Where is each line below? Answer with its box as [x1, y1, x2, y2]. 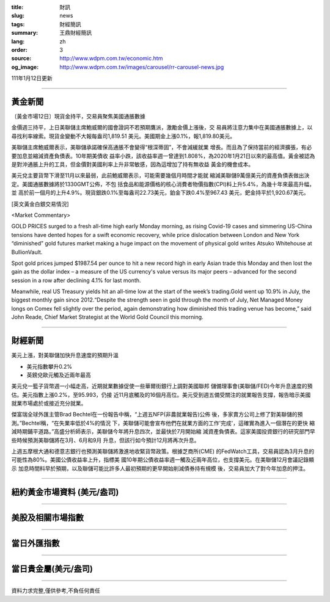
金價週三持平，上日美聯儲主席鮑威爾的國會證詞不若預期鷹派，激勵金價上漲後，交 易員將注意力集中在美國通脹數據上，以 [11, 124, 313, 131]
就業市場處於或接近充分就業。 [11, 400, 87, 407]
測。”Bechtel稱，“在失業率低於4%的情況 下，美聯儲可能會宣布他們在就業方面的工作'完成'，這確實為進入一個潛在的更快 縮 [11, 419, 315, 427]
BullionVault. [11, 248, 43, 256]
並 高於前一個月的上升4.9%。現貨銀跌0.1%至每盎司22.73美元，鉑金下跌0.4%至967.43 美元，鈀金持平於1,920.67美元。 [11, 189, 309, 197]
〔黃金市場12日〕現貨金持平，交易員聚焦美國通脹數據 [11, 113, 146, 120]
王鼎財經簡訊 [59, 29, 92, 37]
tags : [11, 20, 25, 27]
